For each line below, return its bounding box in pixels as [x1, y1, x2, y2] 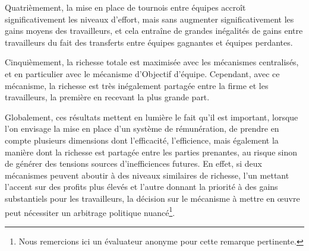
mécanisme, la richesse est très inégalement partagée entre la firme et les [5, 79, 269, 91]
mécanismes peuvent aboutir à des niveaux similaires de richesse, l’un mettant [5, 169, 289, 181]
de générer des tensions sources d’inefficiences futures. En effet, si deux [5, 157, 262, 170]
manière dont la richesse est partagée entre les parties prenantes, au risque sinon [5, 145, 297, 158]
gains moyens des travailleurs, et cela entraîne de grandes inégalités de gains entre [5, 24, 303, 37]
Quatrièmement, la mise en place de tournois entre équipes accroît [5, 1, 246, 13]
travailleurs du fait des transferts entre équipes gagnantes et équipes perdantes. [5, 36, 293, 48]
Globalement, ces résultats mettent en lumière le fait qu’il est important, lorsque [5, 110, 298, 123]
